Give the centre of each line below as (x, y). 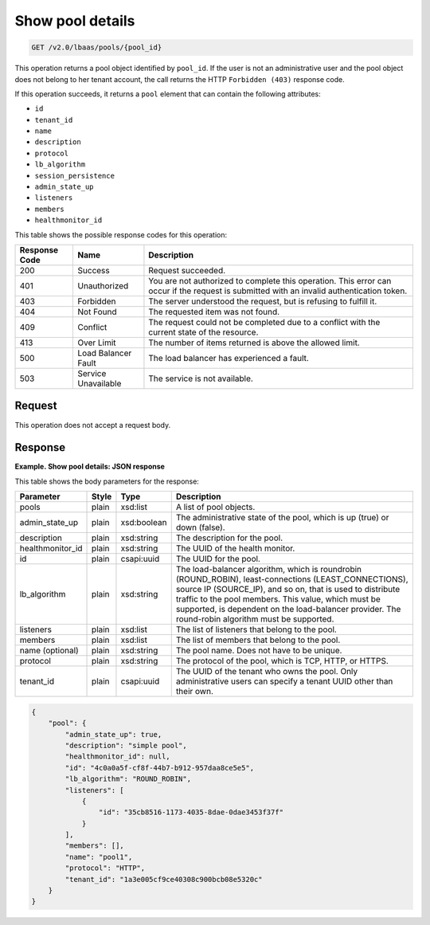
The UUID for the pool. (218, 559)
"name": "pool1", (99, 857)
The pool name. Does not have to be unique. (259, 651)
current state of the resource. (203, 332)
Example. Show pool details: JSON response (90, 467)
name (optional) (49, 651)
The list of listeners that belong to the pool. (256, 629)
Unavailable (100, 383)
